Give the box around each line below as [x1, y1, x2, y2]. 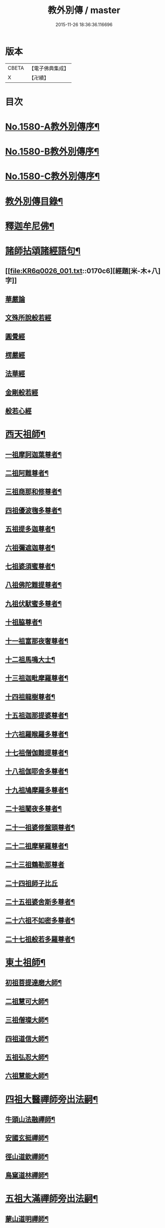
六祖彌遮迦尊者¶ [5, 543, 55, 552]
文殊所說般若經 [5, 313, 51, 322]
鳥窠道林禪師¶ [5, 1171, 49, 1180]
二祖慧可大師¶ [5, 997, 49, 1006]
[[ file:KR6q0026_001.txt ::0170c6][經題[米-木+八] [5, 267, 161, 275]
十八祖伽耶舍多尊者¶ [5, 767, 68, 776]
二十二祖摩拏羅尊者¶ [5, 842, 68, 850]
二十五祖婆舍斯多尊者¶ [5, 898, 75, 907]
